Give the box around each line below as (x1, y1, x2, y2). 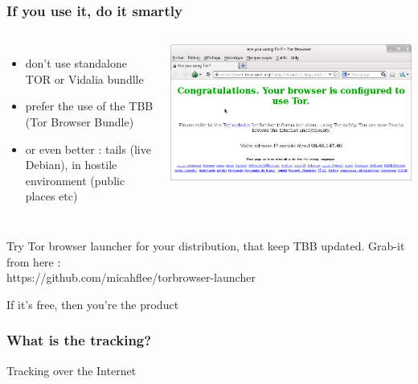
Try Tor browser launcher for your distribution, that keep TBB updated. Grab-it (6, 237, 405, 254)
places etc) (25, 188, 78, 204)
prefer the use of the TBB (25, 97, 154, 114)
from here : (6, 253, 61, 270)
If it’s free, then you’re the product (6, 295, 179, 312)
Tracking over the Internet (6, 361, 137, 378)
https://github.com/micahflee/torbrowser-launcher (6, 269, 256, 286)
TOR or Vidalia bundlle (25, 70, 144, 87)
